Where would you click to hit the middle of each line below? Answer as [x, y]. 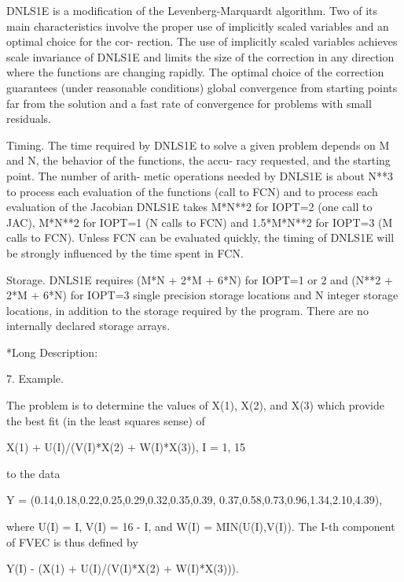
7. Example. [35, 378]
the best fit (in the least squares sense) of [106, 420]
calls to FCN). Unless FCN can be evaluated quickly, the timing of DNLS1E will [200, 237]
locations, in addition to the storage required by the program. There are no [187, 310]
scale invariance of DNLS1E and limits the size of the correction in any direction [200, 56]
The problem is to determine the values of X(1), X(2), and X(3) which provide [195, 405]
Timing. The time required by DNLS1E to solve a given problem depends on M [198, 145]
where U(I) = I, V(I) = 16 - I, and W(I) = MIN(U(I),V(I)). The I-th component [201, 526]
